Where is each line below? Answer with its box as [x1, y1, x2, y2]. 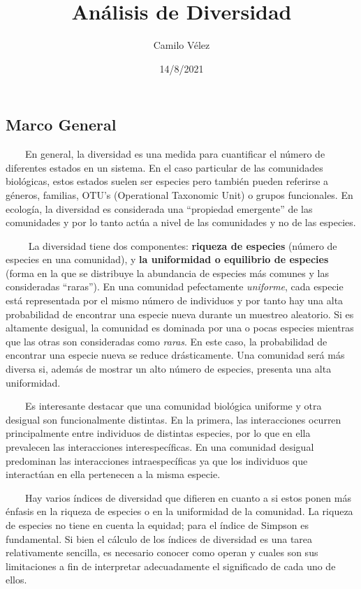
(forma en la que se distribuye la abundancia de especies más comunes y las [6, 265, 329, 280]
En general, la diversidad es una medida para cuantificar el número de [24, 147, 325, 161]
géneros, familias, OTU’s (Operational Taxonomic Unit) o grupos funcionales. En [6, 187, 353, 202]
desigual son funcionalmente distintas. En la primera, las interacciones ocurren [6, 412, 341, 426]
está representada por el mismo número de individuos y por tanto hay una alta [6, 293, 344, 308]
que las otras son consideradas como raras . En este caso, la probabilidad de [6, 334, 327, 348]
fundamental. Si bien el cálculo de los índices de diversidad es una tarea [6, 531, 313, 546]
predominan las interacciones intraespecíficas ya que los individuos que [6, 453, 308, 468]
